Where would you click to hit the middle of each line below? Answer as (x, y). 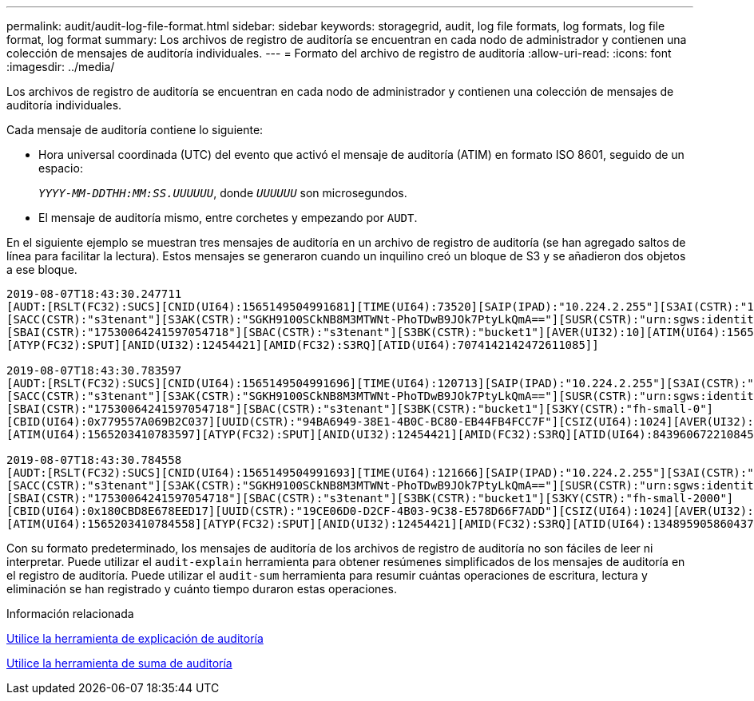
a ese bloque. (42, 269)
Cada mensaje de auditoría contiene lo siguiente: (135, 130)
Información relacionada (70, 614)
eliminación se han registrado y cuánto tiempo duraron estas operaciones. (202, 589)
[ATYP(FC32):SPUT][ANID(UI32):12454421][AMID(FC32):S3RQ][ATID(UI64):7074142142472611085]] (303, 345)
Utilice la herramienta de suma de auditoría (119, 663)
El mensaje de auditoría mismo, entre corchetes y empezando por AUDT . (228, 218)
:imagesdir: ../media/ (61, 67)
